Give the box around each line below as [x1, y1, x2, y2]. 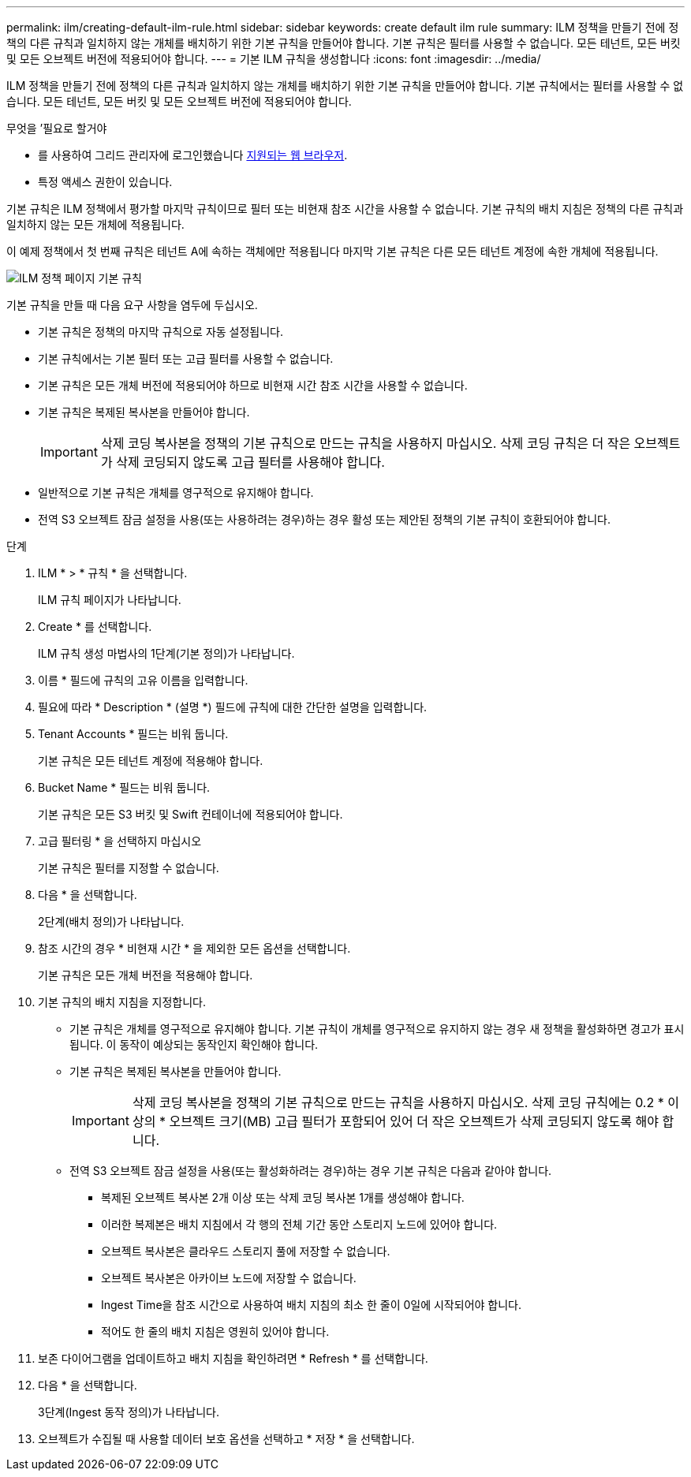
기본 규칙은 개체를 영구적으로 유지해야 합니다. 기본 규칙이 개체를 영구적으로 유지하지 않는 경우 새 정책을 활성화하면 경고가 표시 [69, 1022, 685, 1035]
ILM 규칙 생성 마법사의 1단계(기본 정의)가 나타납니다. [38, 647, 295, 660]
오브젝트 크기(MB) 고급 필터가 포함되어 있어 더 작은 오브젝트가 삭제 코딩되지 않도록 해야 [169, 1113, 659, 1129]
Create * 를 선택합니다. [38, 620, 152, 633]
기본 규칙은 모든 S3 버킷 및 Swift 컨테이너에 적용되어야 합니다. [38, 808, 343, 821]
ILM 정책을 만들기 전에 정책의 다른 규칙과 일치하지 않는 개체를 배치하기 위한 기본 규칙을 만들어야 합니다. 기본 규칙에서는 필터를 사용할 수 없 [6, 79, 684, 92]
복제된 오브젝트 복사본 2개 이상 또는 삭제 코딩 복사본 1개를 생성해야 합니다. [101, 1191, 465, 1204]
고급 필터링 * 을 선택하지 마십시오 [38, 834, 202, 848]
